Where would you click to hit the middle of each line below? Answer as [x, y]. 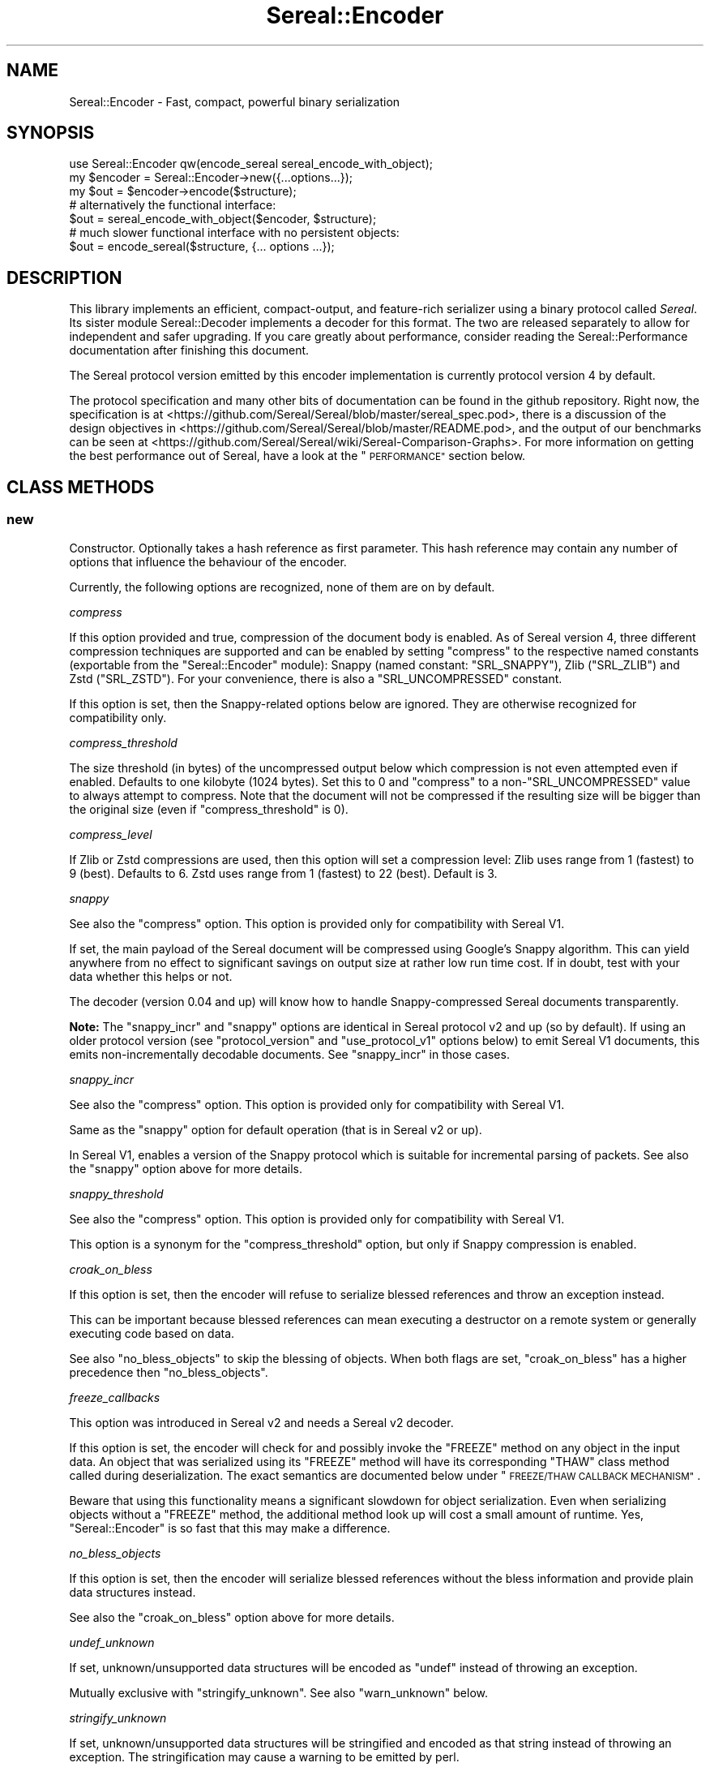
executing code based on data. [152, 1333]
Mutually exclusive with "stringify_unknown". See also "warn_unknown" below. [278, 1692]
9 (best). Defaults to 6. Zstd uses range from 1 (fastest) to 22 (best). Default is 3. [283, 873]
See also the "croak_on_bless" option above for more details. [232, 1617]
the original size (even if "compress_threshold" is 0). [209, 809]
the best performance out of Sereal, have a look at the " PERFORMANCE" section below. [297, 456]
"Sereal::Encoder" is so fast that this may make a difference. [230, 1528]
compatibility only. [118, 717]
